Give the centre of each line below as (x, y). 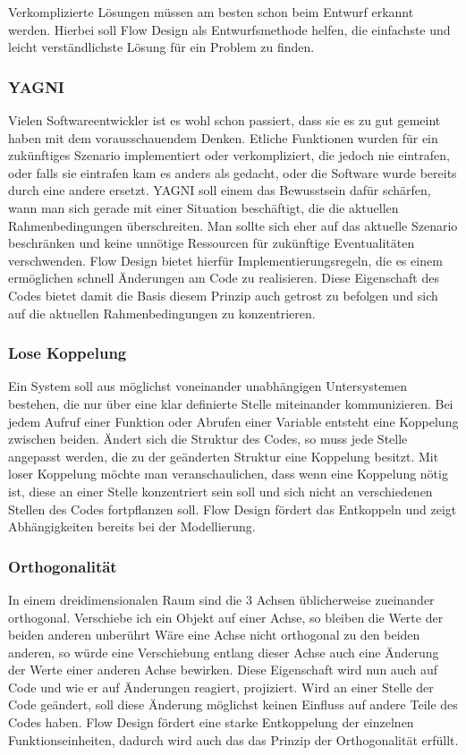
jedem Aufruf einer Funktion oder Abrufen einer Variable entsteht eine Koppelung (233, 421)
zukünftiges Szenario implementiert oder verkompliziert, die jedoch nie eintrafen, (229, 155)
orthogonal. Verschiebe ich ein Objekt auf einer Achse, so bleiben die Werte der (226, 617)
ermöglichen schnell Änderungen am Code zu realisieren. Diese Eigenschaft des (224, 278)
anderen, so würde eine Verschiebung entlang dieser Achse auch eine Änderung (224, 652)
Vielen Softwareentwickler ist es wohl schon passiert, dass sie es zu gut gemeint (225, 120)
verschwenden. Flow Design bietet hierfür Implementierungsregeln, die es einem (225, 260)
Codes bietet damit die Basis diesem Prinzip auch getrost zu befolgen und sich (223, 295)
